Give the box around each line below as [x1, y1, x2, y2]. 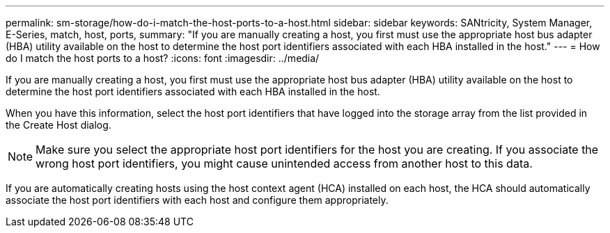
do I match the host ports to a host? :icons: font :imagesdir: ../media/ [6, 52, 320, 64]
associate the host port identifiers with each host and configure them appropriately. [6, 194, 389, 206]
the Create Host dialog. [6, 119, 111, 131]
